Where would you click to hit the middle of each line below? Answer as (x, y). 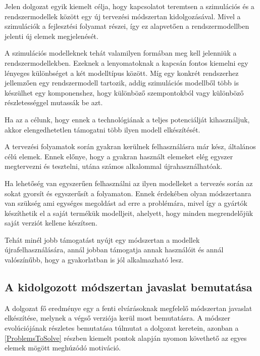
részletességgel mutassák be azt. (54, 102)
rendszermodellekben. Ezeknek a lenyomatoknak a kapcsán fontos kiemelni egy (126, 62)
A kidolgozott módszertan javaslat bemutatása (128, 287)
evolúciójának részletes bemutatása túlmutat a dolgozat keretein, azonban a (122, 328)
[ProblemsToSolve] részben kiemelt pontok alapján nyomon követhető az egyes (126, 338)
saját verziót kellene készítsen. (51, 223)
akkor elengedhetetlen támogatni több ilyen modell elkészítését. (102, 129)
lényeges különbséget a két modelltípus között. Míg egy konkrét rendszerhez (122, 73)
